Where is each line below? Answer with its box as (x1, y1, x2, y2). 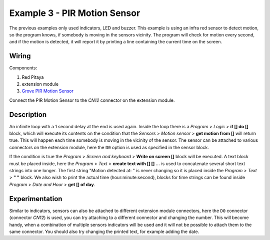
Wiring (9, 52, 31, 60)
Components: (9, 65, 37, 71)
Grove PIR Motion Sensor (21, 88, 74, 94)
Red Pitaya (21, 74, 44, 80)
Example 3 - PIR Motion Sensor (9, 7, 140, 18)
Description (9, 110, 47, 119)
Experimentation (9, 195, 62, 203)
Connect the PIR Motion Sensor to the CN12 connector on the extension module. (9, 97, 175, 103)
